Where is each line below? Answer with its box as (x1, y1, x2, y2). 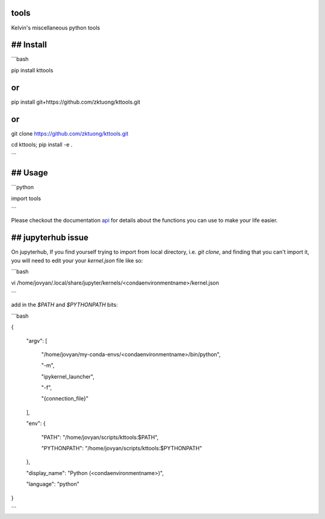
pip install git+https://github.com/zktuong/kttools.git (11, 98, 141, 105)
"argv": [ (26, 337, 48, 344)
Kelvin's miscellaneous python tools (11, 24, 101, 31)
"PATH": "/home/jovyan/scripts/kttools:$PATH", (41, 433, 159, 441)
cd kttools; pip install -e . (11, 141, 73, 148)
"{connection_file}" (41, 395, 88, 402)
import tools (11, 195, 42, 202)
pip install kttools (11, 66, 54, 74)
